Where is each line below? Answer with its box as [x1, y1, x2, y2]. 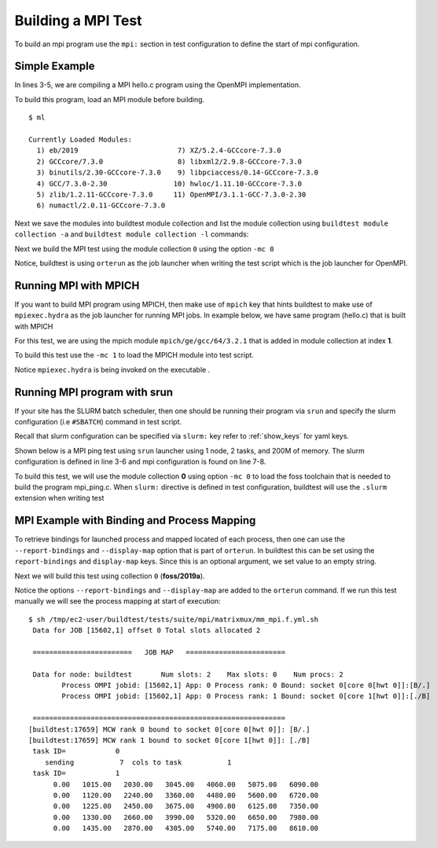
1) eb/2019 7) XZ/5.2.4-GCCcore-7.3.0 [36, 146, 282, 155]
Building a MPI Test [14, 12, 142, 29]
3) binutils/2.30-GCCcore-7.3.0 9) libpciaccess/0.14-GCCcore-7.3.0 [36, 168, 319, 177]
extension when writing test [14, 494, 105, 503]
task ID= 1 [32, 769, 120, 778]
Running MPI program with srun [14, 385, 173, 398]
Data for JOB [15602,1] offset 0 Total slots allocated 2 [32, 626, 261, 635]
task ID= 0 [32, 747, 120, 756]
